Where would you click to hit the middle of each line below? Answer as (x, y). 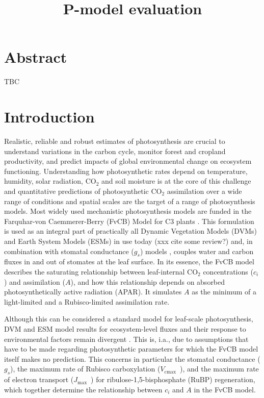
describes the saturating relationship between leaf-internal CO (101, 271)
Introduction (49, 117)
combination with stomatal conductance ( (69, 251)
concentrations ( (228, 271)
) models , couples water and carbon (197, 251)
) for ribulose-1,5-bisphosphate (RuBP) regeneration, (173, 379)
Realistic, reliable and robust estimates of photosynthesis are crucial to (115, 141)
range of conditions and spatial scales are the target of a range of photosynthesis (130, 201)
